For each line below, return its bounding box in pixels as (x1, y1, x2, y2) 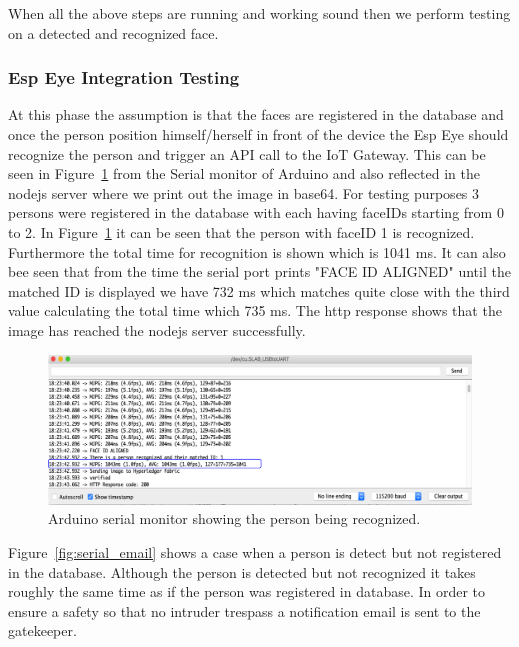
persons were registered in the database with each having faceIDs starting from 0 (8, 202, 504, 223)
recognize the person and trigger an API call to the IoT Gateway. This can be (8, 143, 486, 164)
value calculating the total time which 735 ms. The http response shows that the (8, 300, 502, 321)
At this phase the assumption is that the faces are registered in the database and (8, 104, 504, 125)
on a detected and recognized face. (8, 22, 219, 43)
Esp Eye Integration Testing (8, 65, 240, 90)
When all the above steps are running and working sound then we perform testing (8, 3, 511, 23)
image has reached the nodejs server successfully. (8, 319, 306, 340)
